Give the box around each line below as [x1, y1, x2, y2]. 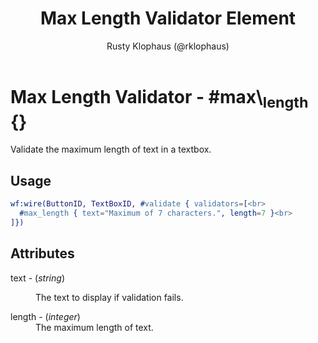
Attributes [10, 245, 75, 262]
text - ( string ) [10, 272, 65, 284]
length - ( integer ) [10, 310, 81, 322]
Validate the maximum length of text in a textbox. [10, 143, 212, 156]
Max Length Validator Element [39, 7, 297, 30]
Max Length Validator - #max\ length [10, 85, 309, 112]
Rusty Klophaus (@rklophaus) [106, 40, 230, 52]
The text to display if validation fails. [35, 291, 184, 303]
